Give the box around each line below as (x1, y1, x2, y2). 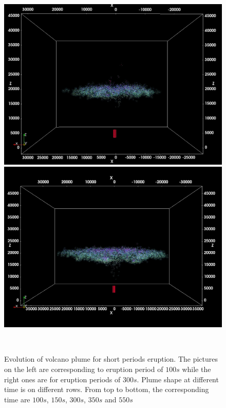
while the (182, 363, 211, 374)
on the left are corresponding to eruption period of (4, 363, 163, 374)
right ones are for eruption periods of (4, 374, 121, 384)
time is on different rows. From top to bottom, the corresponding (4, 384, 209, 395)
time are (4, 394, 30, 404)
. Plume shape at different (137, 374, 219, 384)
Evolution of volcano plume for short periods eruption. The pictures (4, 353, 218, 364)
